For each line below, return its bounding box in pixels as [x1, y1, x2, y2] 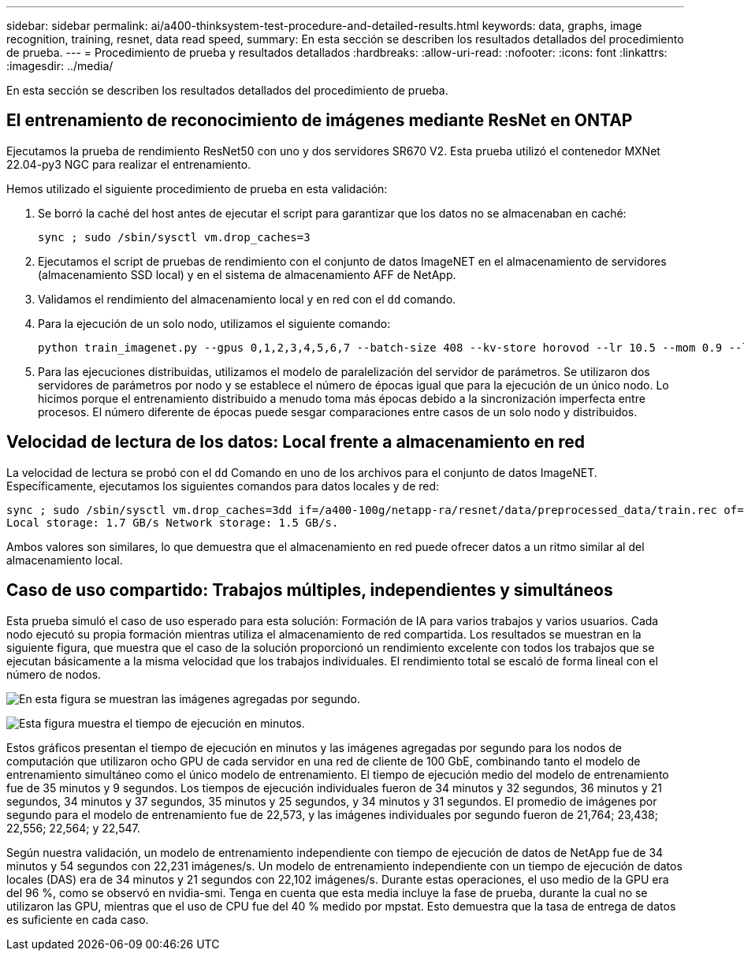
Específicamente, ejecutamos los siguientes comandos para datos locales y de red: [6, 478, 440, 493]
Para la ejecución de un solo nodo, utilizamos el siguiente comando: [38, 316, 391, 330]
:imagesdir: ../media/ [6, 59, 113, 73]
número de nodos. [6, 667, 102, 681]
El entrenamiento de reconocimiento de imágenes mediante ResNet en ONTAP [6, 110, 633, 131]
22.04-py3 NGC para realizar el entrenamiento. [6, 157, 251, 171]
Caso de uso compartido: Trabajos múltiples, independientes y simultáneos [6, 580, 613, 601]
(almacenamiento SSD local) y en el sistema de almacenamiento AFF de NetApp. [38, 267, 456, 281]
